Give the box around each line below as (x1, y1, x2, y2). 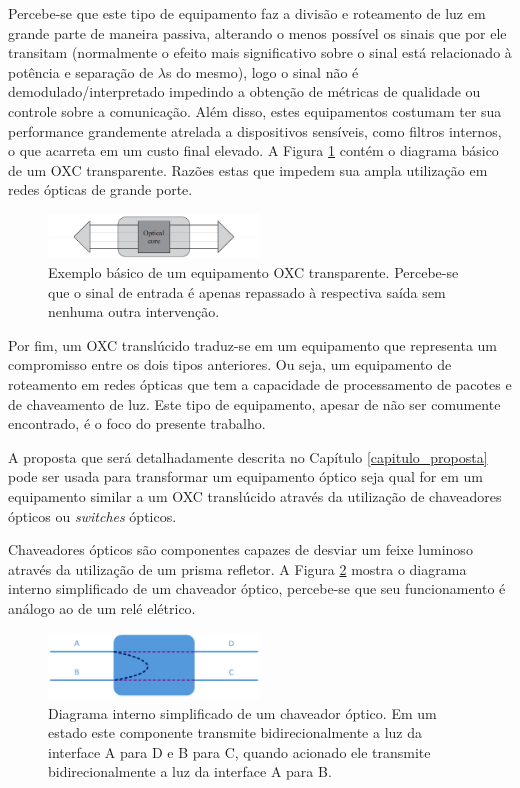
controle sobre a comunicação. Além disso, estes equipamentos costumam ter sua (8, 100, 502, 121)
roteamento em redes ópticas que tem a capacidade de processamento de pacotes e (8, 373, 512, 394)
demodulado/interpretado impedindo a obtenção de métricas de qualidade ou (8, 81, 481, 102)
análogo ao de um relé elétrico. (8, 597, 196, 618)
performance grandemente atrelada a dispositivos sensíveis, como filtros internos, (8, 120, 502, 141)
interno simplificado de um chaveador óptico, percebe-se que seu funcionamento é (8, 578, 506, 599)
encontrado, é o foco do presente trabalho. (8, 413, 266, 434)
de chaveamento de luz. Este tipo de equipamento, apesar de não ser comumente (8, 393, 501, 414)
